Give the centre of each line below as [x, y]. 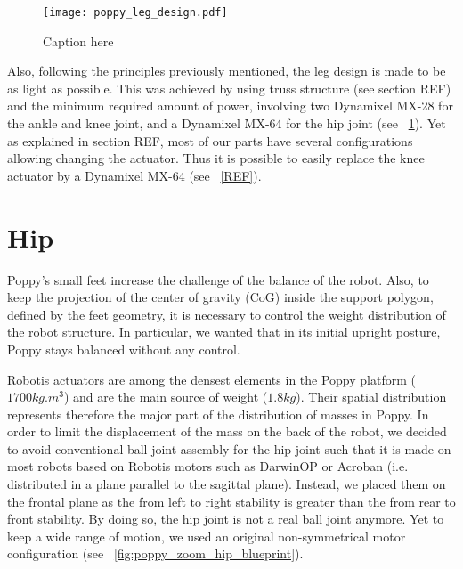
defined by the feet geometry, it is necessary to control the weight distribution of [227, 314]
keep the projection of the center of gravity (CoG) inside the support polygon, [220, 297]
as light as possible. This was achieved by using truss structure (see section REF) [229, 88]
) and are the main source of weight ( [166, 397]
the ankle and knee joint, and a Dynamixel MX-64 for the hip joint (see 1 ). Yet [227, 123]
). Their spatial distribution [371, 397]
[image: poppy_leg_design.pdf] [135, 12]
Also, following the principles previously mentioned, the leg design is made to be [227, 71]
